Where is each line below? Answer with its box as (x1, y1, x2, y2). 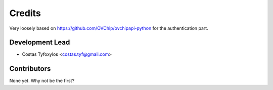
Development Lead (9, 38, 70, 47)
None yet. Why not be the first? (9, 78, 75, 84)
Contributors (9, 64, 51, 73)
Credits (9, 8, 41, 19)
